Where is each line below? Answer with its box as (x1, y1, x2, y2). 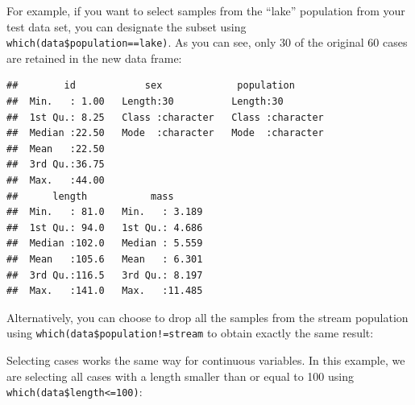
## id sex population (6, 80, 295, 92)
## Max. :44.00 (6, 175, 105, 186)
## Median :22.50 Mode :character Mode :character (6, 127, 324, 139)
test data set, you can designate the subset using (6, 18, 247, 35)
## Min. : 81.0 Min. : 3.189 (6, 206, 203, 218)
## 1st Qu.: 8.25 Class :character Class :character (6, 111, 324, 123)
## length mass (6, 190, 174, 202)
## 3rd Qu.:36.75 (6, 159, 105, 171)
